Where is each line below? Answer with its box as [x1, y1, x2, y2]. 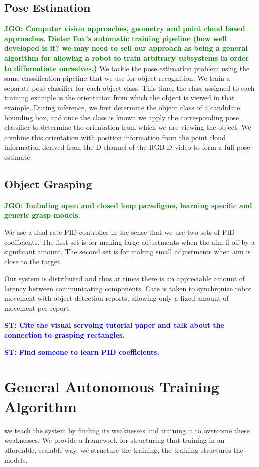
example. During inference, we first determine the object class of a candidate [4, 102, 240, 112]
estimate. [4, 151, 32, 162]
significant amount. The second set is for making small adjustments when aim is [4, 246, 251, 257]
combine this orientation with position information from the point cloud [4, 131, 226, 142]
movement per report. [4, 303, 71, 313]
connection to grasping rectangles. [4, 329, 125, 340]
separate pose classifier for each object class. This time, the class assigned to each [4, 82, 255, 93]
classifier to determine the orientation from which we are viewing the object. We [4, 122, 251, 132]
